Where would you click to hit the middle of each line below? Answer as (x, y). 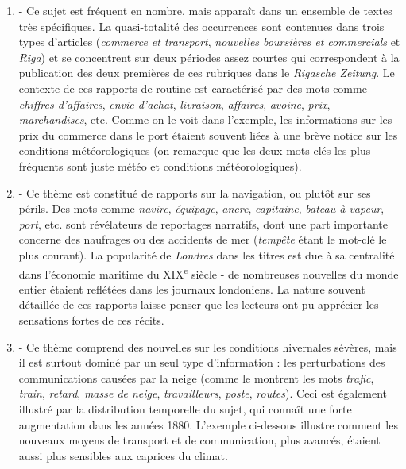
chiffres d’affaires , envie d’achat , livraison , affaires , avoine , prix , (174, 104)
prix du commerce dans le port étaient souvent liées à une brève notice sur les (208, 135)
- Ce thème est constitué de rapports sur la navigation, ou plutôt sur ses (195, 192)
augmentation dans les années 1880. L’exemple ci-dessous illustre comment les (208, 424)
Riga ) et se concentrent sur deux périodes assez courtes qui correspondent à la (209, 57)
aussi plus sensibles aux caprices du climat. (123, 455)
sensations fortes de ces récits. (91, 319)
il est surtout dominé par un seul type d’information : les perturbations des (202, 362)
